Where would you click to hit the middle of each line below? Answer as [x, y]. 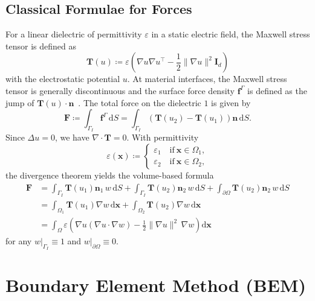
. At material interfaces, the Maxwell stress [207, 79]
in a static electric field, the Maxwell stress [231, 34]
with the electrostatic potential [63, 79]
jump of [20, 102]
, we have [72, 137]
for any [19, 241]
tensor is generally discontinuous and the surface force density [120, 90]
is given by [231, 102]
